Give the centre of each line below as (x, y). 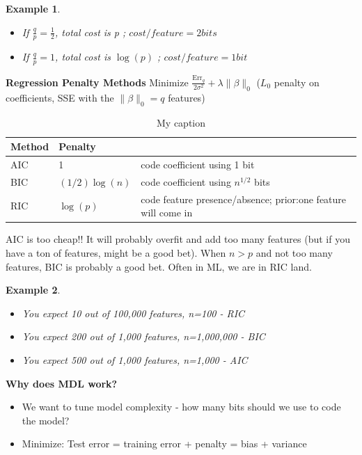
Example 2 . (33, 290)
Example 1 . (33, 8)
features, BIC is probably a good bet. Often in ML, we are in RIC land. (159, 266)
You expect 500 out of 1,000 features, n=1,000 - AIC (135, 359)
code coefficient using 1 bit (198, 164)
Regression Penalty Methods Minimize (97, 82)
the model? (46, 420)
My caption (181, 122)
